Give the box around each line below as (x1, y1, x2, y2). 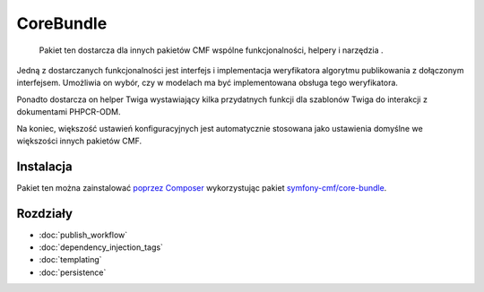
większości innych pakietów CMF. (16, 135, 143, 146)
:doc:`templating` (39, 254, 102, 265)
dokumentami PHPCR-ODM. (16, 107, 121, 117)
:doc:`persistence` (39, 267, 107, 278)
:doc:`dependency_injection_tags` (39, 242, 163, 253)
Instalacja (16, 159, 73, 174)
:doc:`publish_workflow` (39, 229, 128, 240)
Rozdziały (16, 206, 73, 221)
